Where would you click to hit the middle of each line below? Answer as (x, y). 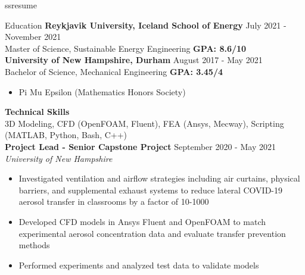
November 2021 (33, 37)
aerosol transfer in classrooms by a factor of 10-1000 (114, 201)
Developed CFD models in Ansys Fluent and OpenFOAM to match (142, 221)
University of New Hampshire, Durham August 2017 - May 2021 (134, 60)
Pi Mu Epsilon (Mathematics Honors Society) (102, 91)
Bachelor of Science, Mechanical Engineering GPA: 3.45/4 (114, 71)
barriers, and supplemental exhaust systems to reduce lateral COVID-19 (151, 190)
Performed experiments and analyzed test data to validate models (139, 265)
